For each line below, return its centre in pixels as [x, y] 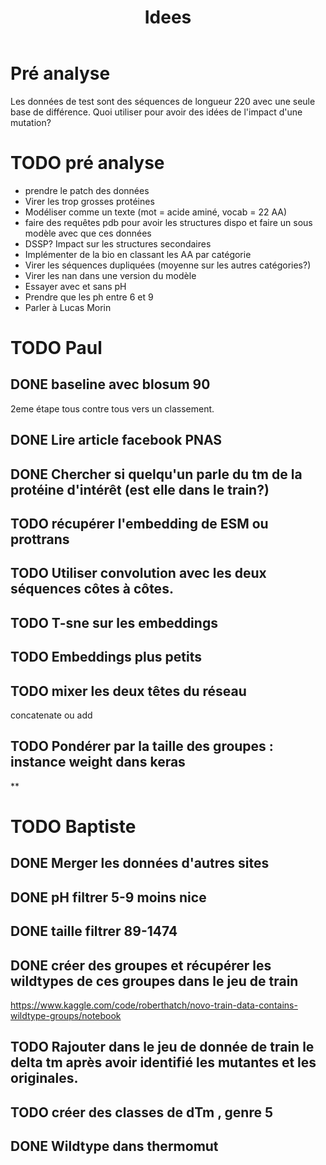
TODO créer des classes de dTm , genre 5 [141, 1112]
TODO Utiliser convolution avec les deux [138, 573]
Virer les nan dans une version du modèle [110, 275]
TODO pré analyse [87, 163]
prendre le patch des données [87, 190]
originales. [44, 1078]
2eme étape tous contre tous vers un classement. [112, 408]
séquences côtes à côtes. [92, 589]
